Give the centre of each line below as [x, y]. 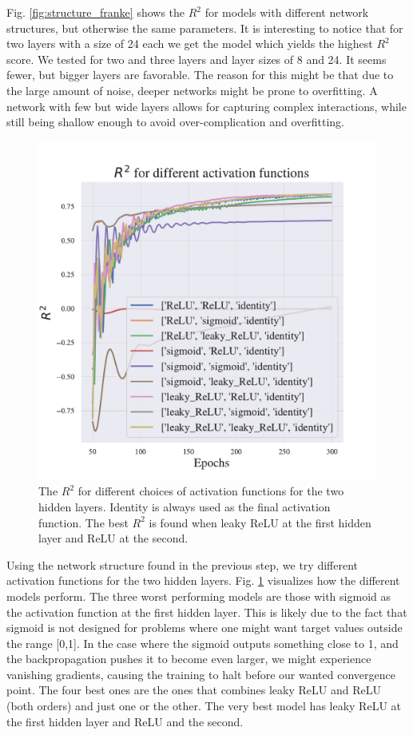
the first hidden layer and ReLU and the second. [125, 721]
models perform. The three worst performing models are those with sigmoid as [199, 596]
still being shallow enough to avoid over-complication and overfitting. [175, 122]
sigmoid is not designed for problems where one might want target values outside [205, 628]
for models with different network [287, 12]
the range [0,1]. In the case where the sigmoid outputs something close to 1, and [203, 643]
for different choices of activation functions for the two [211, 491]
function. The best [83, 522]
